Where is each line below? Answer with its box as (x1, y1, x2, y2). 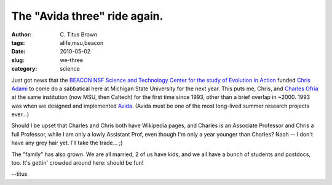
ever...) (11, 111, 30, 118)
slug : (11, 56, 25, 64)
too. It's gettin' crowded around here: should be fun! (11, 159, 144, 167)
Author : (11, 31, 32, 38)
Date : (11, 48, 26, 55)
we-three (60, 56, 84, 64)
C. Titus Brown (60, 31, 98, 38)
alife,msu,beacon (60, 39, 104, 46)
